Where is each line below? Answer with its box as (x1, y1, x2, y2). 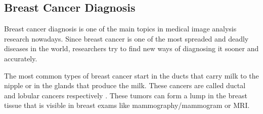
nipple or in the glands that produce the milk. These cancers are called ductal (4, 80, 246, 91)
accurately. (4, 53, 37, 63)
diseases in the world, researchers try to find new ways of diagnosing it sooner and (4, 43, 259, 54)
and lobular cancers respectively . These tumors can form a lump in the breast (4, 90, 247, 100)
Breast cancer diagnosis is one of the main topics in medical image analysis (4, 23, 237, 34)
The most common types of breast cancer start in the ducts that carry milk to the (4, 70, 259, 81)
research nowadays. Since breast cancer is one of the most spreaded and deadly (4, 33, 249, 44)
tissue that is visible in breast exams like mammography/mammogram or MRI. (4, 100, 250, 110)
